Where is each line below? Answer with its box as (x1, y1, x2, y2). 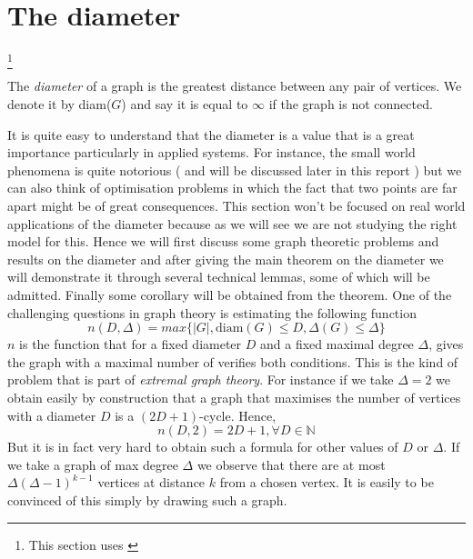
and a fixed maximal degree (260, 334, 414, 354)
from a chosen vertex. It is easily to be (219, 473, 434, 492)
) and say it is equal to (121, 95, 248, 114)
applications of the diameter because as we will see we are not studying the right (7, 214, 458, 233)
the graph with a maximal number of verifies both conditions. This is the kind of (7, 352, 458, 371)
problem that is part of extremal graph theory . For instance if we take (7, 370, 394, 389)
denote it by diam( (7, 95, 112, 114)
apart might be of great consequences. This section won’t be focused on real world (7, 196, 466, 215)
